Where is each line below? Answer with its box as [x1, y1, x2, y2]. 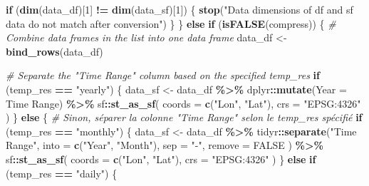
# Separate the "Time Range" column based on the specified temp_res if [6, 68, 320, 83]
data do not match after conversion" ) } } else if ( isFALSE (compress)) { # [6, 16, 336, 31]
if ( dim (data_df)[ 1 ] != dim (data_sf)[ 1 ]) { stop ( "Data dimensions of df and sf [6, 2, 353, 16]
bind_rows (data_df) [6, 43, 103, 58]
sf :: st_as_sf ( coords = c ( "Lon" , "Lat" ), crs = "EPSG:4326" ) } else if [6, 151, 316, 166]
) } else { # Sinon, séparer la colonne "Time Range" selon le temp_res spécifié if [6, 110, 363, 125]
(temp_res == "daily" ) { [6, 165, 118, 180]
